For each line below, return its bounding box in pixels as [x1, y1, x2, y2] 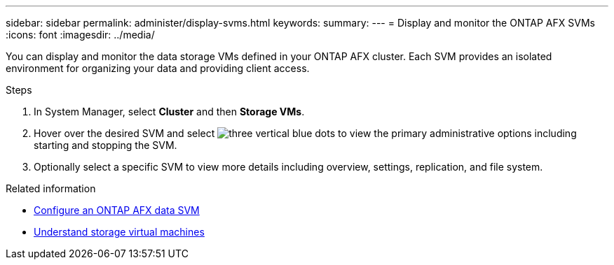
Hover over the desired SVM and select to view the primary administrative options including [34, 127, 577, 139]
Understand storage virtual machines [34, 226, 205, 238]
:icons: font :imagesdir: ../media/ [6, 29, 155, 41]
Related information [6, 182, 96, 194]
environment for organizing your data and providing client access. [6, 62, 310, 74]
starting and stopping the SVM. [34, 139, 177, 151]
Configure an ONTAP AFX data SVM [34, 204, 200, 216]
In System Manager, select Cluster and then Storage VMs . [34, 106, 305, 117]
